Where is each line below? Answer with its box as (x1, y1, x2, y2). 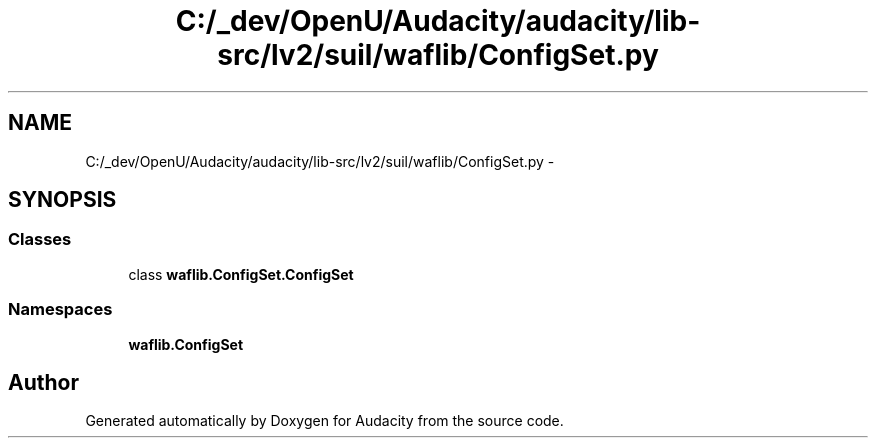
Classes (8, 229, 72, 250)
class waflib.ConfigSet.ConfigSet (128, 265, 354, 283)
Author (8, 369, 79, 395)
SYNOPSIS (8, 187, 117, 213)
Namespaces (8, 299, 113, 320)
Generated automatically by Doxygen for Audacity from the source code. (85, 412, 564, 430)
